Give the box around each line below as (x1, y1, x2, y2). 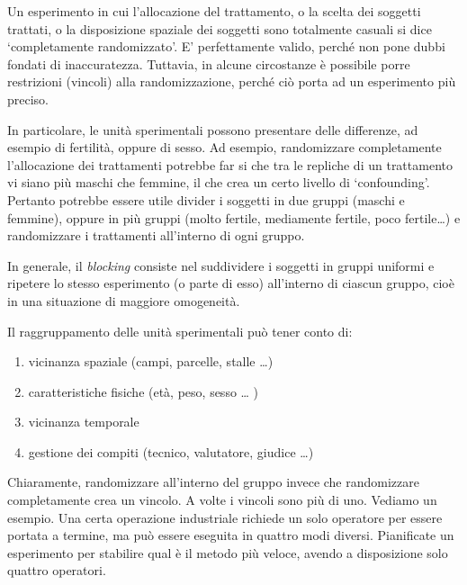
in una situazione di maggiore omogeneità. (7, 291, 240, 310)
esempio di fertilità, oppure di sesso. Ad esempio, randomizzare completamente (7, 138, 442, 157)
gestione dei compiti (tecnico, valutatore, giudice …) (28, 442, 314, 461)
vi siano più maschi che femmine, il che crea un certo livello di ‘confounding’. (7, 173, 430, 192)
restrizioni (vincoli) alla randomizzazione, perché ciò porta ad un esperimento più (7, 72, 456, 91)
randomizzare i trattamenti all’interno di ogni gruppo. (7, 226, 305, 245)
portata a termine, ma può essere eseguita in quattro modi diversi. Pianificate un (7, 526, 454, 544)
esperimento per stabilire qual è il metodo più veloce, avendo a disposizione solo (7, 543, 448, 562)
